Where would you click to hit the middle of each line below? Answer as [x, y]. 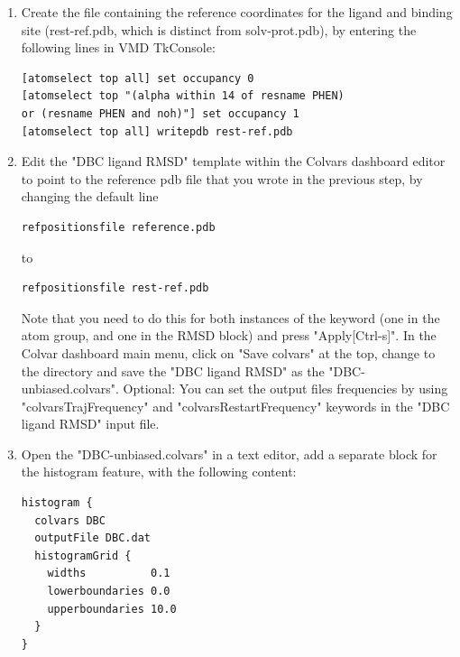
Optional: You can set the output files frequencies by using [285, 389]
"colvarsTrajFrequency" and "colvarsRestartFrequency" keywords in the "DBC [235, 406]
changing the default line [90, 196]
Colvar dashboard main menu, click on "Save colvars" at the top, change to [228, 352]
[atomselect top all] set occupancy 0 [138, 78]
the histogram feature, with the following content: [159, 472]
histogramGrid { [83, 555]
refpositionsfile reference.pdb [118, 227]
